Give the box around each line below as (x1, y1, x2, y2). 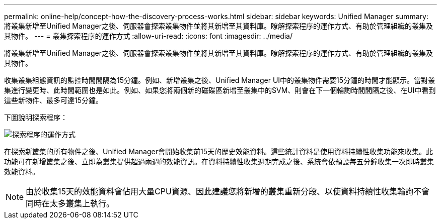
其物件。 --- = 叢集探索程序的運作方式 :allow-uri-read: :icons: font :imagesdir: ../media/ (4, 32, 293, 40)
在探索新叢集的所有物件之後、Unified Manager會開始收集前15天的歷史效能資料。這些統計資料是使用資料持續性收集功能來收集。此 (4, 147, 433, 156)
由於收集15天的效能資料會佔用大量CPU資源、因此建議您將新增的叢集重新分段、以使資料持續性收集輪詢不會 (26, 186, 429, 196)
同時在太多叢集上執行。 (26, 198, 115, 208)
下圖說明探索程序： (4, 113, 67, 122)
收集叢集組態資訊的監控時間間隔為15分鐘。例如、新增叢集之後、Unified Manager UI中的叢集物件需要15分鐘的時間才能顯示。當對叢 (4, 76, 435, 84)
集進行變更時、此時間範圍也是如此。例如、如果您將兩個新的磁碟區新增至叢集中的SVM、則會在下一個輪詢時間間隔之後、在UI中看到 (4, 86, 436, 94)
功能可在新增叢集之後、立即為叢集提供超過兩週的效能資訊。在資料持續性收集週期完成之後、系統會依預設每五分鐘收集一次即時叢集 (4, 157, 434, 166)
